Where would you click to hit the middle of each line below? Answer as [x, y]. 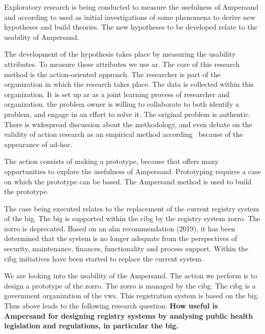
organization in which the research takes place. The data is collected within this [129, 84]
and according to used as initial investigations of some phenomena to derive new [130, 17]
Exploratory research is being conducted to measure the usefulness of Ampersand [131, 7]
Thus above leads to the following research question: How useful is [111, 306]
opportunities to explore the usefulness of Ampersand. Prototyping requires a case [133, 171]
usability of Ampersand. [42, 37]
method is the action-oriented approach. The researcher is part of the [112, 74]
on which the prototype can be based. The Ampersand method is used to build [128, 181]
